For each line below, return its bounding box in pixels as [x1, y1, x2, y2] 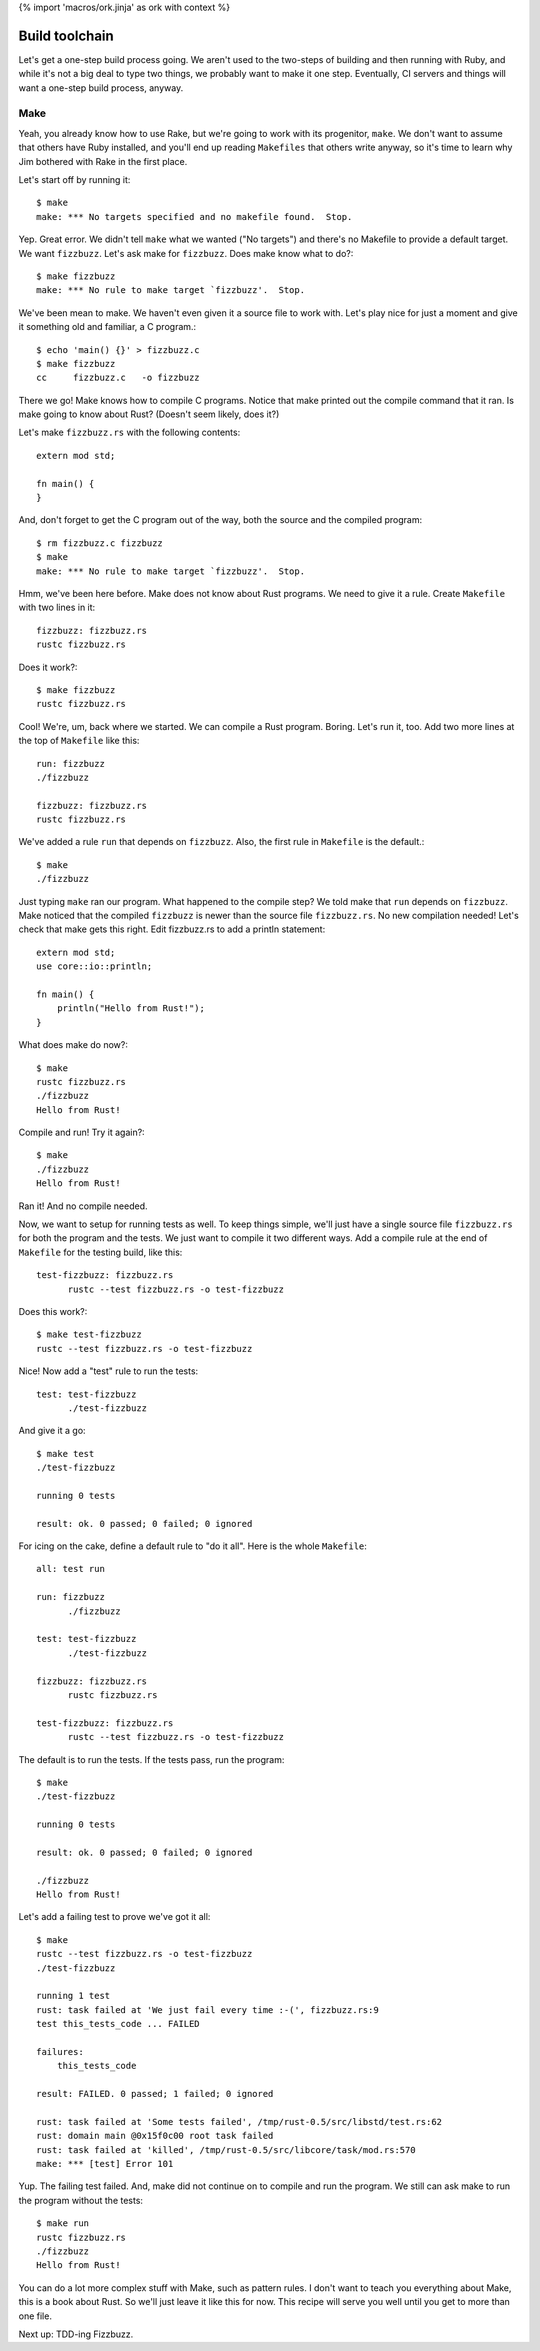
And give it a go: [18, 1425, 86, 1437]
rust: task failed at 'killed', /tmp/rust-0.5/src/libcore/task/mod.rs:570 [36, 2144, 416, 2155]
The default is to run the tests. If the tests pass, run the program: [18, 1753, 285, 1765]
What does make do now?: [18, 1039, 129, 1051]
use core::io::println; [36, 961, 153, 972]
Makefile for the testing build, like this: [18, 1246, 183, 1258]
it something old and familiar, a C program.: [18, 321, 197, 333]
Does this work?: [18, 1306, 88, 1317]
